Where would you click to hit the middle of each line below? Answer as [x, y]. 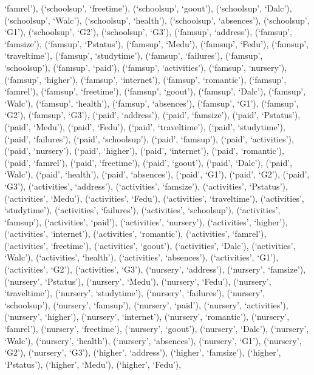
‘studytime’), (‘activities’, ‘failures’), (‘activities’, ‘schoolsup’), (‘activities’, [142, 210]
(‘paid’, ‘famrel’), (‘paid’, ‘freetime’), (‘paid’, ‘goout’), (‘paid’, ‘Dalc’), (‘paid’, [148, 162]
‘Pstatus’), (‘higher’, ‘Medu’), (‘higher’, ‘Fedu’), [93, 364]
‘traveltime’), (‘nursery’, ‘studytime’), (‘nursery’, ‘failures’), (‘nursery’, [135, 293]
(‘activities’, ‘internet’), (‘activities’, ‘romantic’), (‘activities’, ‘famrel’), [135, 234]
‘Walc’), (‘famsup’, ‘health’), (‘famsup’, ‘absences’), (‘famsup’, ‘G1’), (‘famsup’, [152, 103]
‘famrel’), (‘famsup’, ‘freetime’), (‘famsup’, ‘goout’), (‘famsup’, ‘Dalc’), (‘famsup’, [155, 91]
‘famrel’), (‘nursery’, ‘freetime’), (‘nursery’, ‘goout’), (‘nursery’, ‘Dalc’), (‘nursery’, [157, 329]
